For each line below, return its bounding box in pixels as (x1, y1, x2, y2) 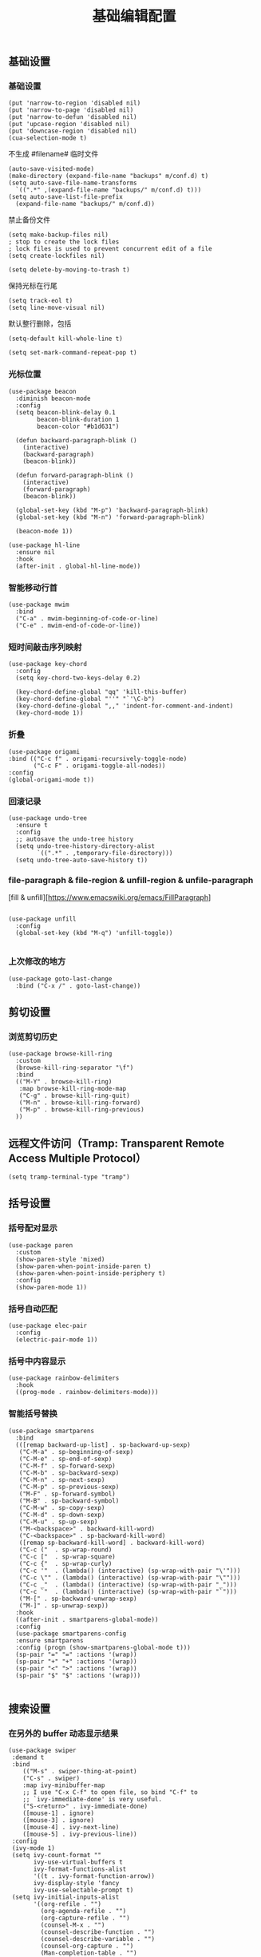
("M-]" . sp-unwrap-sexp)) (18, 1602, 109, 1610)
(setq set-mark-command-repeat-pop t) (8, 349, 137, 357)
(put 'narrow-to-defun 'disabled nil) (8, 113, 137, 121)
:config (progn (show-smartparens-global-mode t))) (15, 1643, 192, 1651)
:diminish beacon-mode (15, 394, 91, 402)
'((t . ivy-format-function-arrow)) (33, 1872, 156, 1880)
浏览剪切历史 (8, 1031, 58, 1042)
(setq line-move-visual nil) (8, 304, 105, 312)
